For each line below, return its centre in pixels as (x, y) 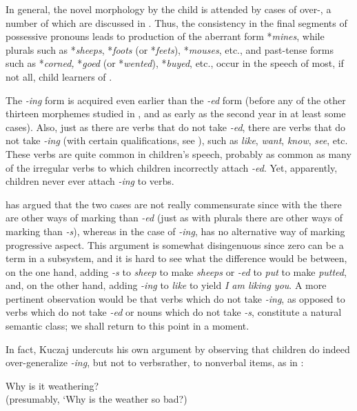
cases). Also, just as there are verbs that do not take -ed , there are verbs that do (176, 127)
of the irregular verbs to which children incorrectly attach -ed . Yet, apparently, (172, 167)
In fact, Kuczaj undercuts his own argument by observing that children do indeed (178, 349)
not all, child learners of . (59, 76)
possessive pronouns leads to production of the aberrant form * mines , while (165, 36)
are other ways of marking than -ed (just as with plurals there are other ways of (174, 218)
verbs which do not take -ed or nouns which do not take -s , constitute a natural (174, 312)
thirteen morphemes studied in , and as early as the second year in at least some (176, 113)
